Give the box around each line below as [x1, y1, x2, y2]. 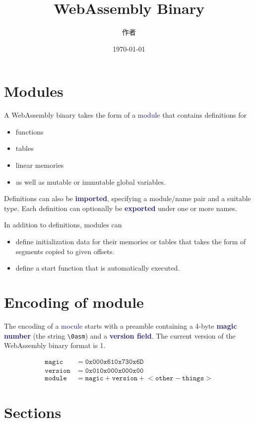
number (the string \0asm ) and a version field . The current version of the [4, 330, 236, 341]
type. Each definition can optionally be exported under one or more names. [4, 203, 237, 213]
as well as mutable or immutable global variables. [15, 176, 166, 187]
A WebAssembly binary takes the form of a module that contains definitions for [4, 110, 247, 120]
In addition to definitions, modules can [4, 219, 122, 230]
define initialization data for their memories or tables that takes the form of [15, 236, 246, 246]
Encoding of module [4, 291, 144, 312]
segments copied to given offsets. [15, 246, 115, 256]
